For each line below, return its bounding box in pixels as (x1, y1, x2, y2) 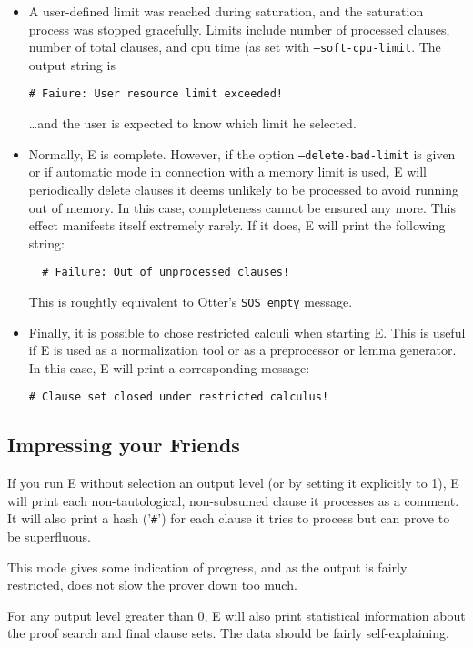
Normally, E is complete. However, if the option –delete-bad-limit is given (28, 144, 456, 163)
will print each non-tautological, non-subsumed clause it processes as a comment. (7, 491, 459, 510)
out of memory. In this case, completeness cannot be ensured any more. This (28, 197, 456, 217)
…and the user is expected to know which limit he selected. (28, 114, 357, 133)
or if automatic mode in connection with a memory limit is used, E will (28, 162, 427, 181)
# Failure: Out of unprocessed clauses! (42, 266, 290, 279)
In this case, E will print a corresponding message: (28, 358, 310, 377)
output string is (28, 55, 116, 74)
